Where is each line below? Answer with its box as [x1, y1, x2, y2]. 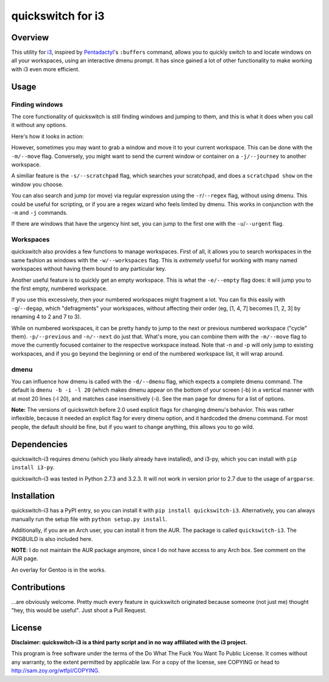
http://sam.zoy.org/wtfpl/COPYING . [11, 667, 100, 674]
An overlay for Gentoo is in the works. [11, 566, 106, 573]
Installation [11, 491, 55, 501]
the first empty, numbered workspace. [11, 285, 108, 292]
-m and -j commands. [11, 209, 68, 216]
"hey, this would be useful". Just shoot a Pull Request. [11, 607, 147, 614]
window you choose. [11, 181, 64, 188]
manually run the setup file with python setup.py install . [11, 515, 168, 523]
